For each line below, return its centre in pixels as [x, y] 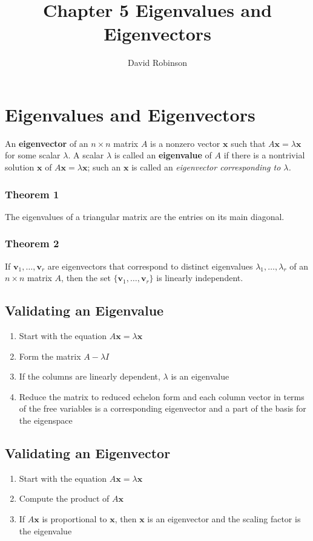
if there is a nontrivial [264, 155]
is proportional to [74, 519]
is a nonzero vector [185, 143]
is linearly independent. [200, 278]
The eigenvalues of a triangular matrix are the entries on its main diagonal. [145, 216]
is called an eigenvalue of [163, 155]
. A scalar [86, 155]
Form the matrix [50, 356]
